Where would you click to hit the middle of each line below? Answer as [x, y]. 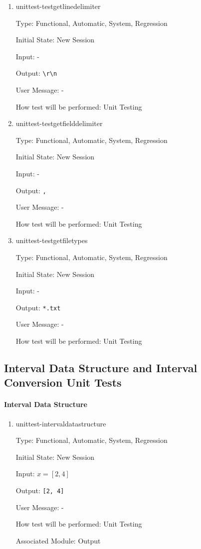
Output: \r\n [36, 73]
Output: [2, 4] [40, 490]
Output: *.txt [38, 307]
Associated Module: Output [58, 540]
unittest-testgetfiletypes [52, 240]
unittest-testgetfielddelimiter [59, 123]
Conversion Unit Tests [63, 382]
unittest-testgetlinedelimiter [58, 6]
